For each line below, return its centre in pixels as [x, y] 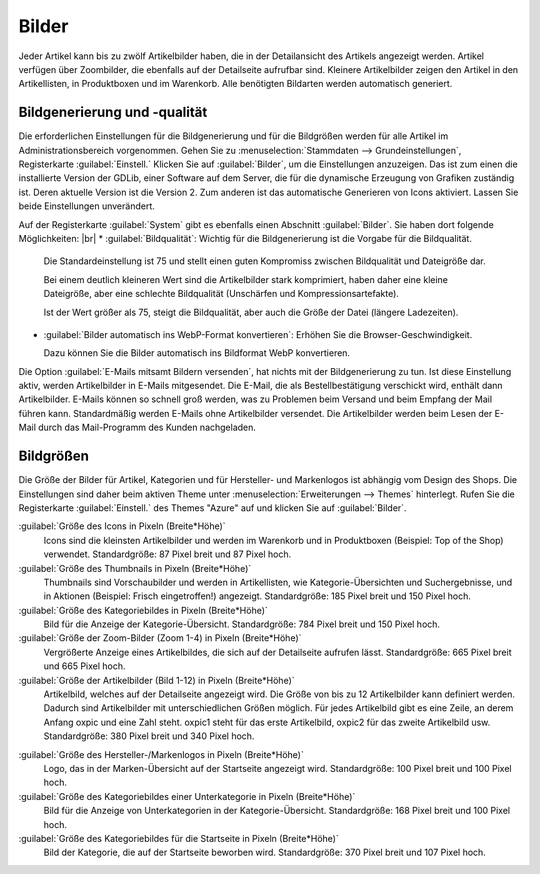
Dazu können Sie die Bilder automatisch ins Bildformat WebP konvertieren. [196, 353]
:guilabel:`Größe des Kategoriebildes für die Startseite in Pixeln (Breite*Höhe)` [178, 838]
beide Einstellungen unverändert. [86, 206]
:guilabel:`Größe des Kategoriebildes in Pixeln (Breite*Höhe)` [143, 610]
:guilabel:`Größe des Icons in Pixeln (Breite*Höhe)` [122, 526]
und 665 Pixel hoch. [84, 666]
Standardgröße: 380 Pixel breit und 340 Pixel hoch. [149, 736]
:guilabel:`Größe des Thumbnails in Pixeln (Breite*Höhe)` [135, 568]
